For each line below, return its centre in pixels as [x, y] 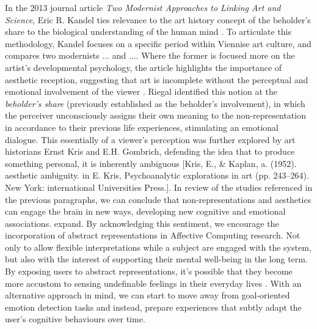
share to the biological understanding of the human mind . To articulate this [148, 31]
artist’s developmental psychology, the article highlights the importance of [144, 67]
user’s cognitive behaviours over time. [75, 319]
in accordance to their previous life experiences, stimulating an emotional [142, 127]
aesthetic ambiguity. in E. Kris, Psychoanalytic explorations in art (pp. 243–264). [157, 175]
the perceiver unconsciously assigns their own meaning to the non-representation [155, 115]
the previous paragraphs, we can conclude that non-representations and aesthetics [158, 199]
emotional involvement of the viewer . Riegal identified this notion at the [141, 91]
